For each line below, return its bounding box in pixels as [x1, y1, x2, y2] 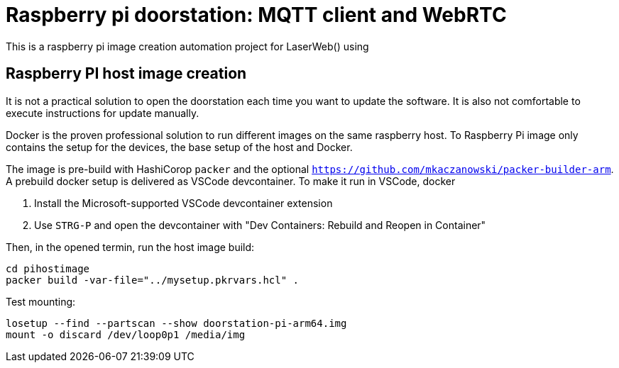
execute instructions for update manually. [6, 106, 199, 119]
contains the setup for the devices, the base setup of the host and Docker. [6, 140, 353, 153]
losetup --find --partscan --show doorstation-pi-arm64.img [6, 317, 347, 329]
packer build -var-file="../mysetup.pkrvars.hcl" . [6, 274, 300, 286]
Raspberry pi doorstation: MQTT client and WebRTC [6, 3, 507, 27]
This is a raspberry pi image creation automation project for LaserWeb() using [6, 40, 369, 52]
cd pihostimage [6, 262, 90, 274]
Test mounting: [6, 295, 76, 308]
